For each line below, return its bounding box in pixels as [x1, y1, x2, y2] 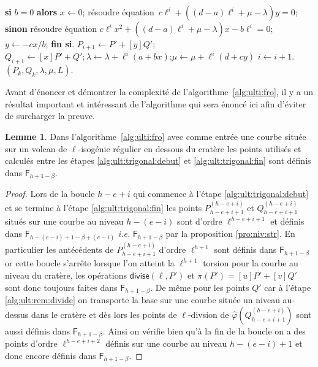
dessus [5, 307, 29, 320]
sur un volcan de [5, 142, 67, 155]
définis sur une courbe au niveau [105, 337, 227, 350]
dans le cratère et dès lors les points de [31, 307, 177, 320]
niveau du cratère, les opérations [5, 269, 127, 282]
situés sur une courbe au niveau [5, 215, 124, 228]
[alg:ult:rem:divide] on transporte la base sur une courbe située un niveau [5, 293, 280, 306]
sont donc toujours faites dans [5, 280, 118, 293]
